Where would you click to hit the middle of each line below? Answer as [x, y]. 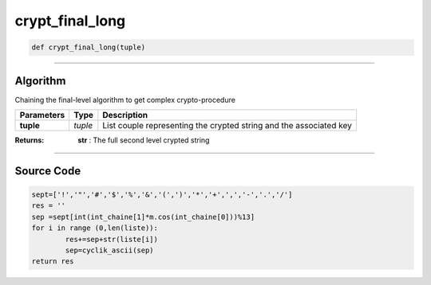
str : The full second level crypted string [144, 140]
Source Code [48, 171]
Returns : [30, 140]
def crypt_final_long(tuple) [89, 47]
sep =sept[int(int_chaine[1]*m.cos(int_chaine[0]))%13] [143, 217]
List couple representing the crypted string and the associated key [227, 126]
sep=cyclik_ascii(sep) [110, 250]
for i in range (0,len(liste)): [95, 228]
